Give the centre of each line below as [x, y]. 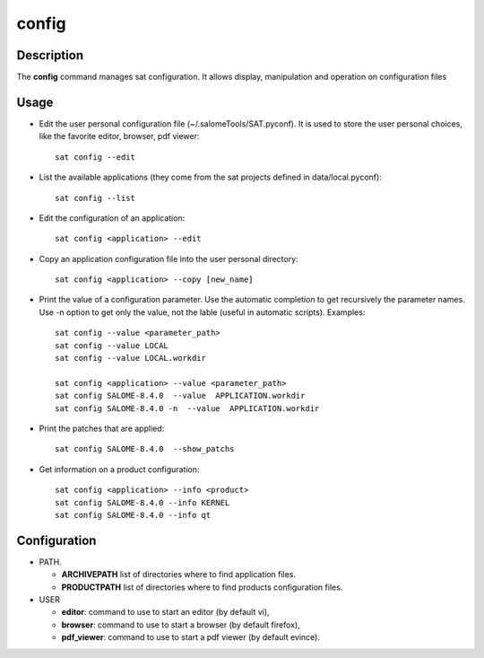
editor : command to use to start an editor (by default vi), [165, 612]
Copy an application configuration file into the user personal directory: [169, 259]
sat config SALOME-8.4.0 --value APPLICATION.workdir [180, 396]
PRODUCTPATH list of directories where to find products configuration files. [202, 587]
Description [50, 55]
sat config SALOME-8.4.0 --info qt [133, 515]
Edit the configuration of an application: [112, 218]
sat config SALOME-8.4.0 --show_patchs [145, 449]
